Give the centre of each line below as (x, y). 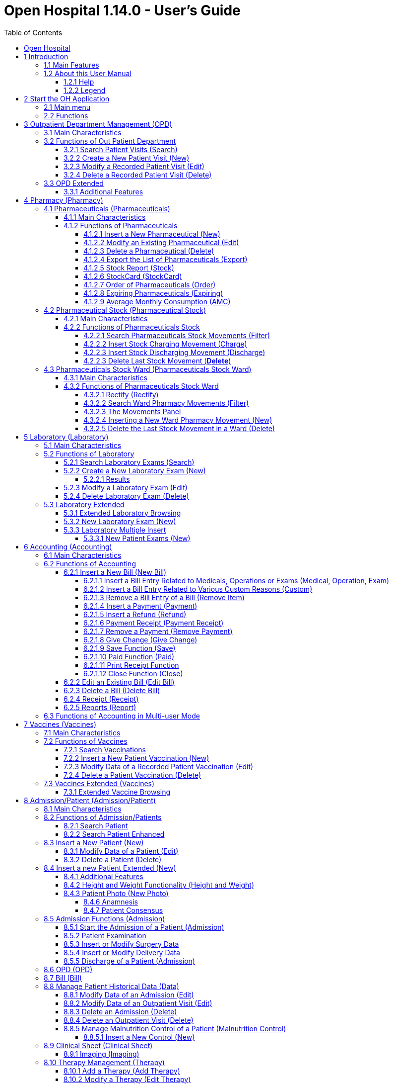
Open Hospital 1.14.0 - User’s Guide (122, 10)
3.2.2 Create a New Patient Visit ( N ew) (127, 158)
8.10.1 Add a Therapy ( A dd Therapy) (122, 1071)
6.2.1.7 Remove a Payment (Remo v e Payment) (158, 631)
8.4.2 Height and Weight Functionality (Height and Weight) (159, 885)
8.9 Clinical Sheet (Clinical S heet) (98, 1045)
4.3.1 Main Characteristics (105, 377)
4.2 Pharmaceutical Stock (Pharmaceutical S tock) (125, 310)
